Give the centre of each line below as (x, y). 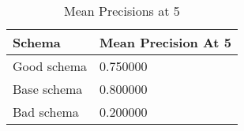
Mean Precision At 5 (165, 42)
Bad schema (46, 112)
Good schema (50, 66)
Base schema (48, 89)
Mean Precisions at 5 (122, 11)
